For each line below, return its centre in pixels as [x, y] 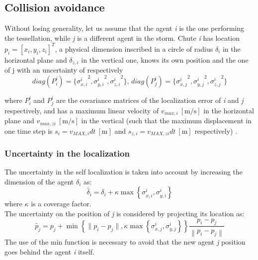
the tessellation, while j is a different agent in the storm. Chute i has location [122, 38]
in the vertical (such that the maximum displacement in [166, 121]
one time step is [29, 130]
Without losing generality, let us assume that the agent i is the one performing [124, 28]
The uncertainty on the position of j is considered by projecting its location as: [125, 214]
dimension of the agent [39, 181]
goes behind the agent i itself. [50, 251]
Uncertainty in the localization [67, 153]
